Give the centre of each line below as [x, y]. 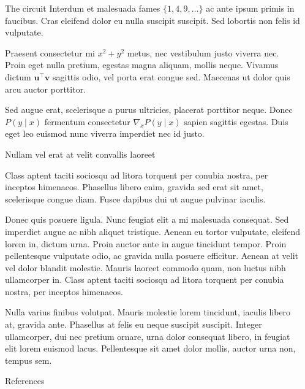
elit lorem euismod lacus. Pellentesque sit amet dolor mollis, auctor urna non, [150, 348]
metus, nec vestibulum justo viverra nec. [203, 52]
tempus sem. [28, 360]
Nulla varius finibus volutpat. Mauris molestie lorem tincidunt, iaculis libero [148, 312]
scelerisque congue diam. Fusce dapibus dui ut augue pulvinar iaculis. [135, 198]
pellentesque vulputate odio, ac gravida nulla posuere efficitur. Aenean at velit [152, 256]
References [25, 381]
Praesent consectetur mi [50, 52]
